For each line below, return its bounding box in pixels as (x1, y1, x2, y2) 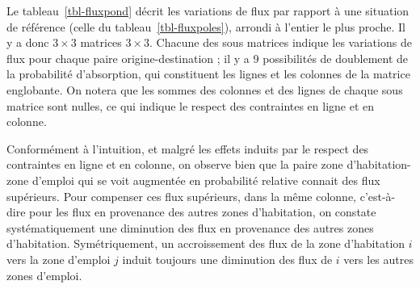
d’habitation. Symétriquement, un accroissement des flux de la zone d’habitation (6, 235, 405, 252)
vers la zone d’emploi (6, 250, 111, 267)
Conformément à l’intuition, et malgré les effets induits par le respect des (6, 140, 369, 157)
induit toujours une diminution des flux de (122, 250, 333, 267)
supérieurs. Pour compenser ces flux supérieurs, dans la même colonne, (6, 187, 357, 204)
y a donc (6, 34, 49, 51)
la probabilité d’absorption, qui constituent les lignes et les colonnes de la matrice (6, 65, 410, 82)
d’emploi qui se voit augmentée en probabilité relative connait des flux (31, 171, 380, 188)
